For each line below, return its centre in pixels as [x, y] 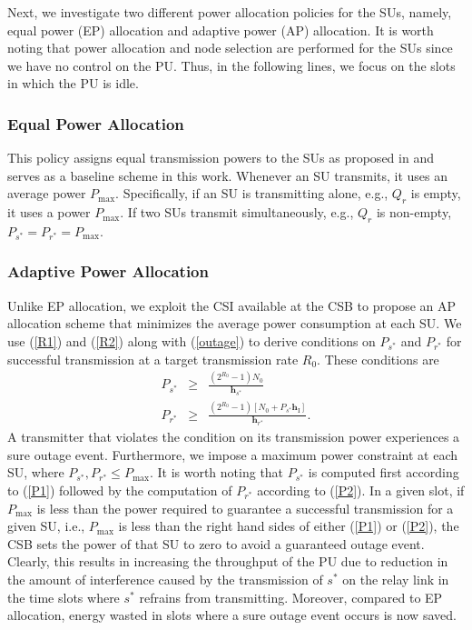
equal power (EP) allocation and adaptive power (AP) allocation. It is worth [221, 30]
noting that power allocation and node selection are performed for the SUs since [230, 48]
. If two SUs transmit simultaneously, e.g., [237, 212]
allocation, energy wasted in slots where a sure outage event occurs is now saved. [232, 615]
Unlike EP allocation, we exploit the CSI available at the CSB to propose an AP [232, 305]
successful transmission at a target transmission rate [153, 359]
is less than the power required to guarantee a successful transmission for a [245, 508]
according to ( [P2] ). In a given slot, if [361, 490]
